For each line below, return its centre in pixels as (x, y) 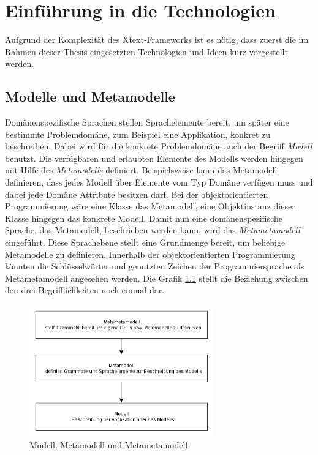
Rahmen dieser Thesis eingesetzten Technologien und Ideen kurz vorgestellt (146, 51)
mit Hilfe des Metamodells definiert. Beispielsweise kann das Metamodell (141, 170)
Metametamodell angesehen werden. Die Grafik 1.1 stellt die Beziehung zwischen (157, 278)
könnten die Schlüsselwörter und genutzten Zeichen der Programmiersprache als (155, 266)
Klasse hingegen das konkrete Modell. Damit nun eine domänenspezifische (144, 218)
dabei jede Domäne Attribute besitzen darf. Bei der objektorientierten (137, 194)
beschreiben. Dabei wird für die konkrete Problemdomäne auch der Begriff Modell (159, 146)
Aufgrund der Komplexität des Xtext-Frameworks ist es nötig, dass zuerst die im (157, 39)
